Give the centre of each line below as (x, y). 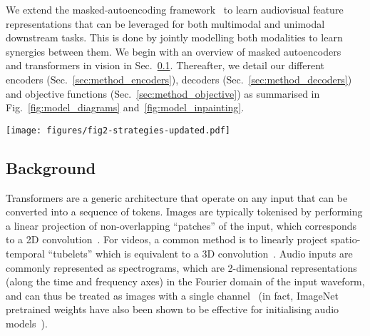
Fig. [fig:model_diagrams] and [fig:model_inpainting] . (125, 107)
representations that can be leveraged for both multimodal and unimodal (165, 23)
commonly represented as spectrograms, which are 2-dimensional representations (181, 267)
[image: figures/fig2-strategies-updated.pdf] (118, 130)
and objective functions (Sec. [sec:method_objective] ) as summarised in (163, 93)
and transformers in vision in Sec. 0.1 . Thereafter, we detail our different (165, 65)
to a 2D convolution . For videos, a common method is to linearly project (167, 239)
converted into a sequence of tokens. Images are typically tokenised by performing (184, 212)
